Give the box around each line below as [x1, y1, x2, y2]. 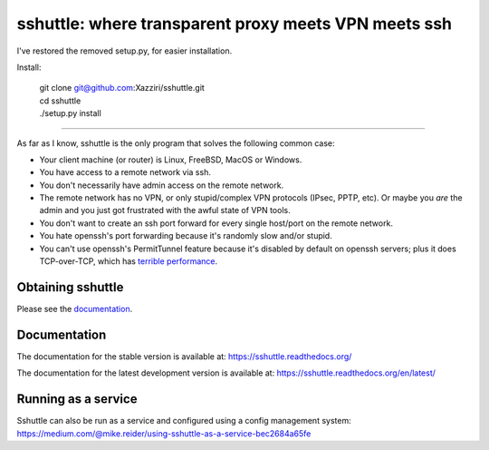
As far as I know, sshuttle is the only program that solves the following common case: [16, 137, 335, 149]
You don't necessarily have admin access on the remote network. [39, 180, 284, 191]
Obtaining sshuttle [16, 279, 124, 295]
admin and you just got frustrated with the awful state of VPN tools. [39, 205, 291, 216]
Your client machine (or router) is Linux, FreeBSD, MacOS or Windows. [39, 154, 302, 165]
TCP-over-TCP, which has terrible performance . [39, 256, 218, 267]
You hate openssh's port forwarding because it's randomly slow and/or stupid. [39, 230, 332, 241]
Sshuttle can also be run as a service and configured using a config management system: [16, 416, 352, 426]
